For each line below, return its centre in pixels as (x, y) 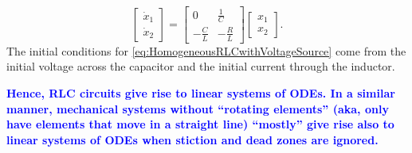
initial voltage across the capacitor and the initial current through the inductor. (201, 66)
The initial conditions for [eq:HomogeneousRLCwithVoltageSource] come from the (206, 50)
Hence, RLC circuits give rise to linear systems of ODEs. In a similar (201, 92)
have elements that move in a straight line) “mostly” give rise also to (200, 124)
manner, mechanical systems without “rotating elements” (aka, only (198, 108)
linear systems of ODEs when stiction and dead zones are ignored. (192, 139)
